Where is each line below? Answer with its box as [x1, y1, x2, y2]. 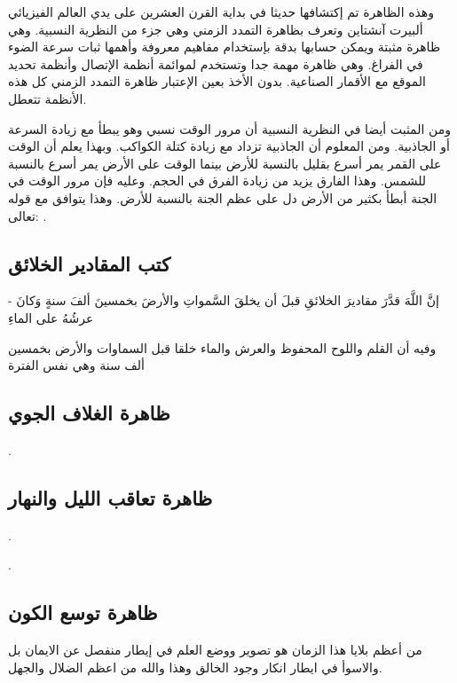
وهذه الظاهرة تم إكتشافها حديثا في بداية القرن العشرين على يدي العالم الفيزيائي [8, 3, 435, 20]
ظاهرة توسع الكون [8, 599, 158, 626]
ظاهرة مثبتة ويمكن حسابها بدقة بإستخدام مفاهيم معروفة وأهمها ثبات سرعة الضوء [8, 37, 441, 56]
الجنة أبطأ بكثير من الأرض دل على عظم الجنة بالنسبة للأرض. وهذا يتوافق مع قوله [8, 188, 437, 207]
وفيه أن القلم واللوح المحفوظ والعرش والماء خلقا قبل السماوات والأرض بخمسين [8, 338, 437, 357]
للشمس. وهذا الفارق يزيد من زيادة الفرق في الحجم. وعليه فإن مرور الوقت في [8, 171, 427, 190]
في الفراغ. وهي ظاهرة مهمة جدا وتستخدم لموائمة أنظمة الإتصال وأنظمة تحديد [8, 54, 423, 73]
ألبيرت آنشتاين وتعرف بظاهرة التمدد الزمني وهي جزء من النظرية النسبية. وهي [8, 20, 423, 38]
